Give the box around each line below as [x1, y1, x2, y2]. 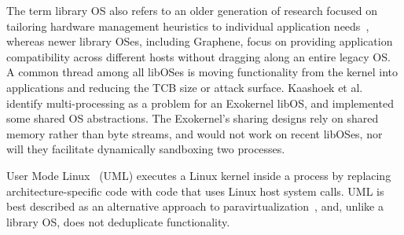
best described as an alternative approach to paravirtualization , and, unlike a [6, 198, 384, 215]
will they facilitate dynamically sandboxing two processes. [6, 141, 285, 157]
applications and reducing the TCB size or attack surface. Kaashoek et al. [6, 79, 363, 95]
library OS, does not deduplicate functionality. [6, 213, 230, 229]
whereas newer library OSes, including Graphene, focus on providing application [6, 33, 393, 50]
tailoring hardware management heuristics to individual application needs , [6, 17, 369, 34]
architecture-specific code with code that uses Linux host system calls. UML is [6, 182, 384, 199]
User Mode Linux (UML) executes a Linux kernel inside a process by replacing [6, 167, 391, 183]
